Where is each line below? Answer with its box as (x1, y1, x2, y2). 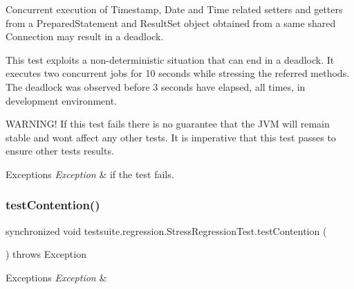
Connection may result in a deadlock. (6, 29, 164, 44)
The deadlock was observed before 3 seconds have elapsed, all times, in (6, 79, 306, 94)
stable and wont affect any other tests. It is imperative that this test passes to (6, 130, 336, 144)
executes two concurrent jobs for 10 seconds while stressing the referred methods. (6, 66, 350, 80)
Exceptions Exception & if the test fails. (6, 166, 174, 181)
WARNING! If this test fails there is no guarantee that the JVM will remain (6, 116, 330, 131)
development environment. (6, 93, 118, 107)
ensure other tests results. (6, 143, 114, 158)
